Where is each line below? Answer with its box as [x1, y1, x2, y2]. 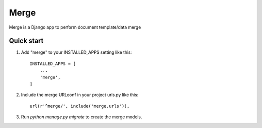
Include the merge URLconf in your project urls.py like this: [21, 92, 139, 98]
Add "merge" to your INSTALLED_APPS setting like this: [21, 49, 132, 55]
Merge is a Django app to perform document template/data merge [9, 24, 141, 30]
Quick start [9, 37, 44, 45]
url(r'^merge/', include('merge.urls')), [30, 103, 130, 109]
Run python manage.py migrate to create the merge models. [21, 114, 143, 120]
